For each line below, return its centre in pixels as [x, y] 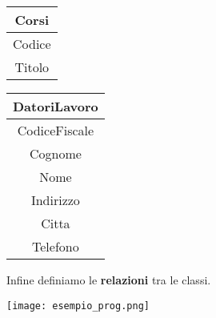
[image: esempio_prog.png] [78, 306]
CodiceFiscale [56, 130]
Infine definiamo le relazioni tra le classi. [109, 280]
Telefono [56, 246]
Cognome [55, 153]
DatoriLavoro [56, 106]
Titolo [32, 67]
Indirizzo [55, 200]
